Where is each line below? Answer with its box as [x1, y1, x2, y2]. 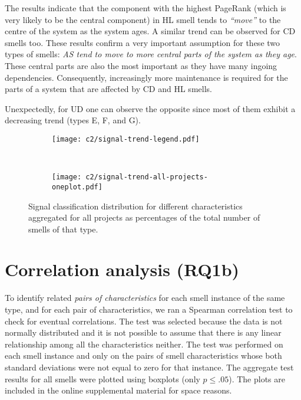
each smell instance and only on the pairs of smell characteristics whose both [5, 349, 282, 362]
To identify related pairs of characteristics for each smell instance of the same [5, 291, 285, 304]
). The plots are [229, 372, 285, 385]
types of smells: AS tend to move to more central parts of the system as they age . [5, 48, 297, 60]
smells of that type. [28, 222, 98, 235]
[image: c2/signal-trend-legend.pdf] [52, 135, 200, 143]
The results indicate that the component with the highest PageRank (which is [5, 2, 286, 14]
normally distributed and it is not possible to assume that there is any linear [5, 326, 282, 339]
